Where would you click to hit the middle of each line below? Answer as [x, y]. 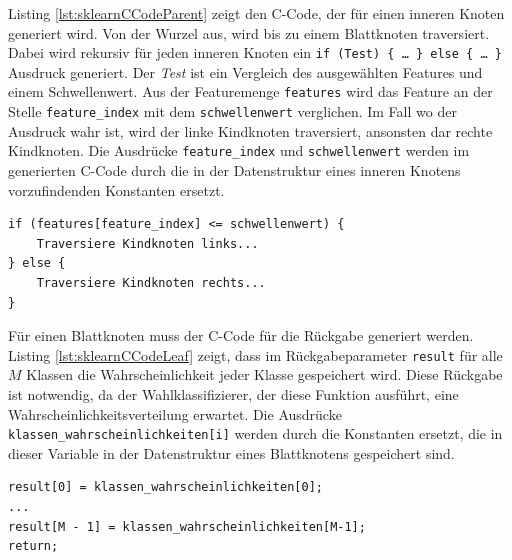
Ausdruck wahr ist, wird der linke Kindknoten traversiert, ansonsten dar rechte [250, 130]
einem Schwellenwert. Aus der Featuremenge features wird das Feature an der [250, 91]
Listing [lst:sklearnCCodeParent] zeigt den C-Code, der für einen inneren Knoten [256, 13]
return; [33, 546]
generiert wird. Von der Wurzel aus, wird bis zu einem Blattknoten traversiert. [249, 32]
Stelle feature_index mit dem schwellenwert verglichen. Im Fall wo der [232, 111]
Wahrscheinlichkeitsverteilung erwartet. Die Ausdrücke [175, 413]
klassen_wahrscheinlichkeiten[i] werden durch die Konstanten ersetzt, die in [255, 433]
